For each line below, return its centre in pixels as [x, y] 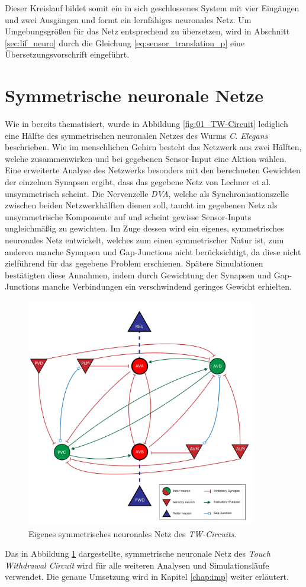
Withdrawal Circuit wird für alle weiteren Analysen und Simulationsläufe [137, 565]
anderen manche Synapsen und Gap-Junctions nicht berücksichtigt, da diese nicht [153, 251]
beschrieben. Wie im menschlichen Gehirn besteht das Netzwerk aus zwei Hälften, [153, 147]
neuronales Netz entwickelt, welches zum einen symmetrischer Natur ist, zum [144, 240]
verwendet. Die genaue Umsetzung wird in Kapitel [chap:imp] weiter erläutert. [147, 577]
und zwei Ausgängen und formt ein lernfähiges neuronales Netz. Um [128, 19]
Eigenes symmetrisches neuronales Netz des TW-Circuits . [133, 533]
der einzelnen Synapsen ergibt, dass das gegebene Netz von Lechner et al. [138, 182]
